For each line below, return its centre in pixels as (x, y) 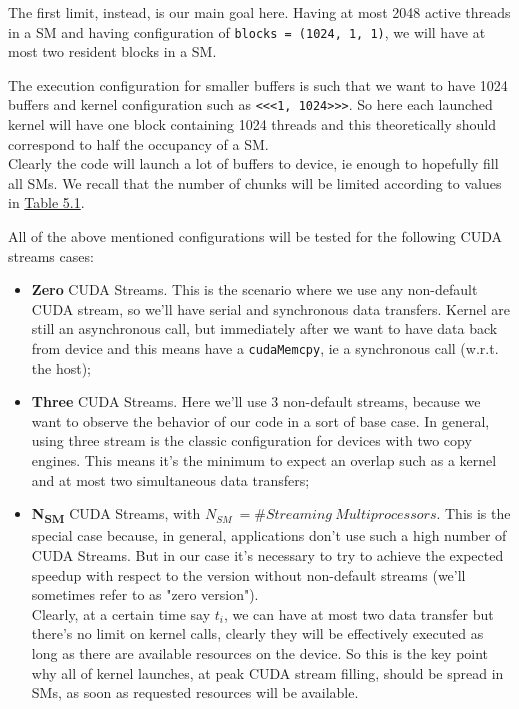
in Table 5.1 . (46, 202)
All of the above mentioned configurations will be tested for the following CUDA (255, 236)
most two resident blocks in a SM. (112, 51)
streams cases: (51, 255)
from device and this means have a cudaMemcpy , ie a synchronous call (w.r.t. (265, 348)
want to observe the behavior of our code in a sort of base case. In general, (260, 420)
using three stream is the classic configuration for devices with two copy (251, 440)
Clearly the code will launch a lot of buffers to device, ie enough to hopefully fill (253, 163)
